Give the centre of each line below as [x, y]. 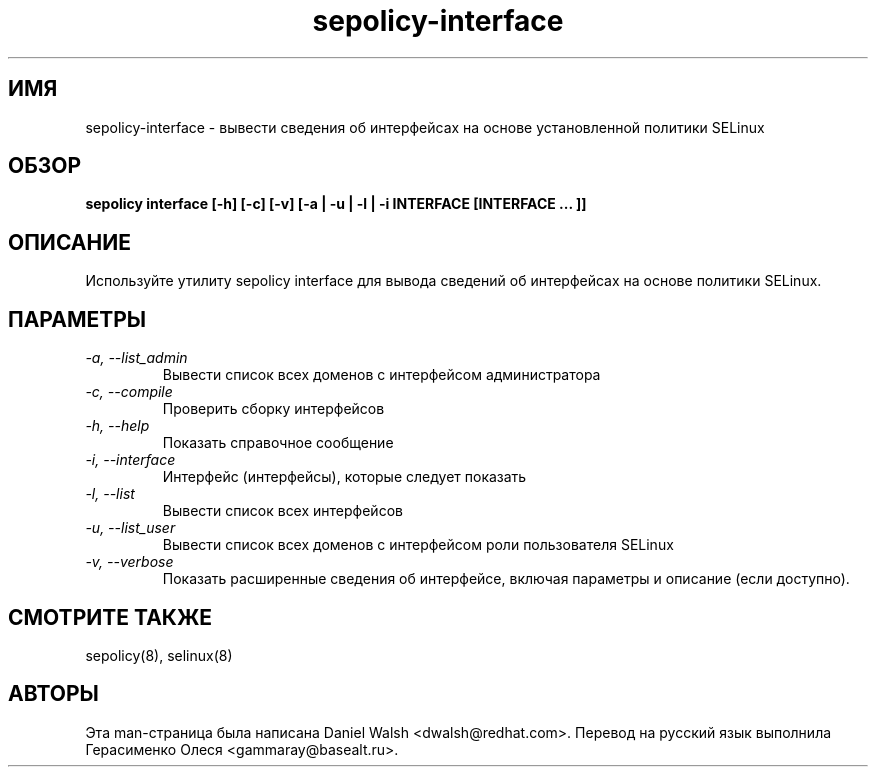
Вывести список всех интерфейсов [282, 511]
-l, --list [110, 494]
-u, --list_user [130, 528]
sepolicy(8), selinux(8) [159, 655]
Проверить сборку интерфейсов [273, 409]
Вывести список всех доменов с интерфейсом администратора [381, 375]
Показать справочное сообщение [278, 443]
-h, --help [117, 426]
